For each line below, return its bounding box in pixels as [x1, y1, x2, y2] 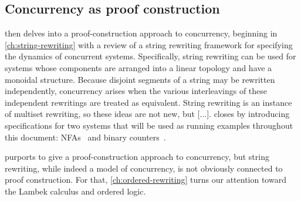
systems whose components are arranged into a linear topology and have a [5, 61, 272, 73]
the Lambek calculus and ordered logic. [5, 185, 146, 197]
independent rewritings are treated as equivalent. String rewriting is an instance [5, 96, 292, 108]
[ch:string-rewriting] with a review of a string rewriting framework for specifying [5, 38, 293, 51]
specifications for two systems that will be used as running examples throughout [5, 119, 293, 131]
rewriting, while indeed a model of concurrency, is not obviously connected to [5, 162, 283, 174]
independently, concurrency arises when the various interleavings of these [5, 85, 268, 97]
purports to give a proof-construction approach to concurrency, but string [5, 150, 269, 163]
